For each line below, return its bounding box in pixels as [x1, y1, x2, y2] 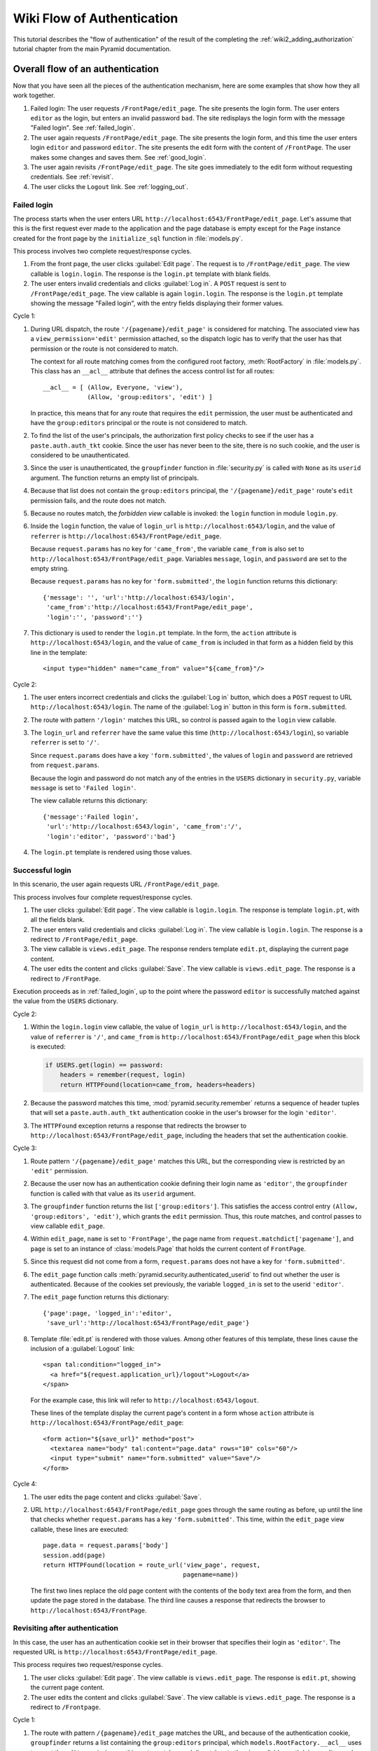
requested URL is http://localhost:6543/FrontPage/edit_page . [13, 1648, 218, 1656]
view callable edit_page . [30, 1222, 105, 1231]
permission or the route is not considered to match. [30, 344, 178, 353]
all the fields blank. [30, 915, 85, 924]
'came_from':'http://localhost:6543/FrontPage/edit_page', [46, 603, 253, 611]
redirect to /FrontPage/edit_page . [30, 935, 138, 943]
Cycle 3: [13, 1144, 37, 1152]
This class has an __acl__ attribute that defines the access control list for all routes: [30, 367, 275, 375]
